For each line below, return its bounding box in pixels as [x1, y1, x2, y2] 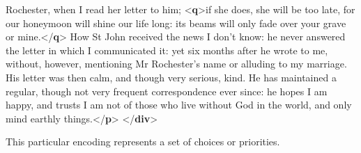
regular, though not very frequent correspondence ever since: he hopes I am [6, 83, 328, 98]
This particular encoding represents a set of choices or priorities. [6, 134, 280, 149]
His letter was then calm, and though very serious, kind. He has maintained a [6, 70, 337, 84]
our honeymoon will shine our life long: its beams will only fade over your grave [6, 15, 346, 30]
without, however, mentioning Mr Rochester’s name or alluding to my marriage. [6, 56, 347, 71]
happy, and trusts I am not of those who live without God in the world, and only [6, 97, 352, 112]
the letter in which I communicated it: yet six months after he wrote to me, [6, 42, 328, 57]
